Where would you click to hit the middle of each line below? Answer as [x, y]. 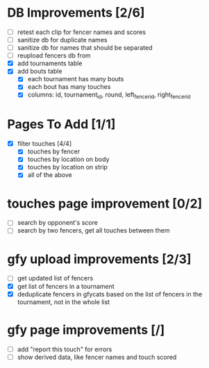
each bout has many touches [69, 87]
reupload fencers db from [54, 56]
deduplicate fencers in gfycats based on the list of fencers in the [110, 294]
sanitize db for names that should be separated [85, 48]
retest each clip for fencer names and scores [82, 32]
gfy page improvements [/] [86, 329]
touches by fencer [54, 151]
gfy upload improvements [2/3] [99, 259]
